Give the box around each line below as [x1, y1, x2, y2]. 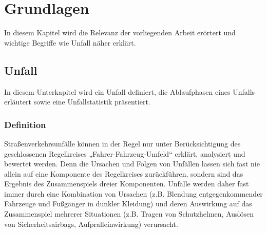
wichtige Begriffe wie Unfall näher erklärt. [4, 37, 136, 48]
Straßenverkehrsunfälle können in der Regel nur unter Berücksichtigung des [4, 138, 241, 149]
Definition [4, 118, 46, 131]
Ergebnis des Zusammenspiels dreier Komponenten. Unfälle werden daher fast [4, 178, 249, 189]
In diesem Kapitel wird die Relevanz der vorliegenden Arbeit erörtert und [4, 27, 236, 38]
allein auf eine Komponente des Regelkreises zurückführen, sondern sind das [4, 168, 243, 179]
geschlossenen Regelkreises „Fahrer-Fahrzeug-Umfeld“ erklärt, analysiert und [4, 148, 245, 159]
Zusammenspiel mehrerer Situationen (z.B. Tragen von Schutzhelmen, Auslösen [4, 208, 254, 219]
